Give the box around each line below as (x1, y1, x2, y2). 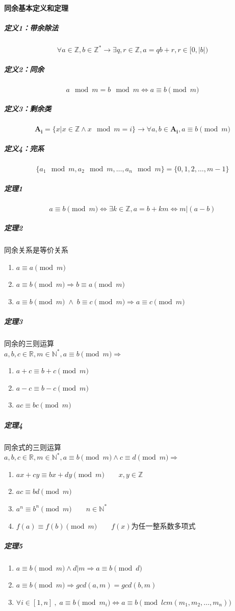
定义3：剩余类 (4, 103, 51, 114)
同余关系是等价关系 (4, 244, 68, 255)
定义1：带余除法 (4, 22, 59, 33)
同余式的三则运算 (4, 441, 61, 452)
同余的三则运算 (4, 338, 54, 348)
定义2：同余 (4, 63, 44, 74)
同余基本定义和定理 (4, 2, 68, 13)
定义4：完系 (4, 143, 44, 153)
